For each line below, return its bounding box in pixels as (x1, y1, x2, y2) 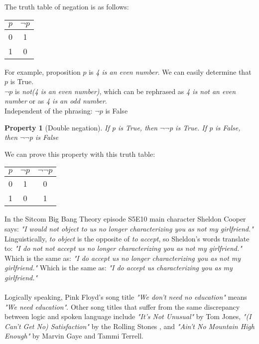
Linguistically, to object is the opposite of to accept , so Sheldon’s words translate (4, 233, 250, 243)
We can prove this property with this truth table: (4, 148, 155, 159)
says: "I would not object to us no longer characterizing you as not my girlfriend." (4, 223, 254, 233)
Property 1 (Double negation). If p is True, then (4, 122, 158, 132)
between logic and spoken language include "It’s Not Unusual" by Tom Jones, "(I (4, 311, 252, 322)
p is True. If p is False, (169, 122, 241, 132)
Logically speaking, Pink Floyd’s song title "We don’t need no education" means (4, 292, 247, 302)
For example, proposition (4, 66, 81, 77)
